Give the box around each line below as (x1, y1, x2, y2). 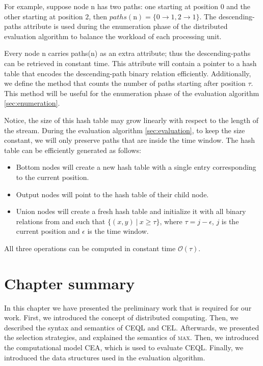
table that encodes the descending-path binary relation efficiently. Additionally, (4, 68, 251, 78)
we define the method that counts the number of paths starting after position (4, 78, 246, 88)
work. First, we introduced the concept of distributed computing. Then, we (4, 312, 239, 323)
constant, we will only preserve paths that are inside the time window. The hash (4, 135, 255, 145)
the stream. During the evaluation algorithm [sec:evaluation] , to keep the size (4, 125, 245, 135)
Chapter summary (4, 272, 135, 293)
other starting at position (4, 11, 83, 21)
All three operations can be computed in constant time (4, 242, 176, 253)
